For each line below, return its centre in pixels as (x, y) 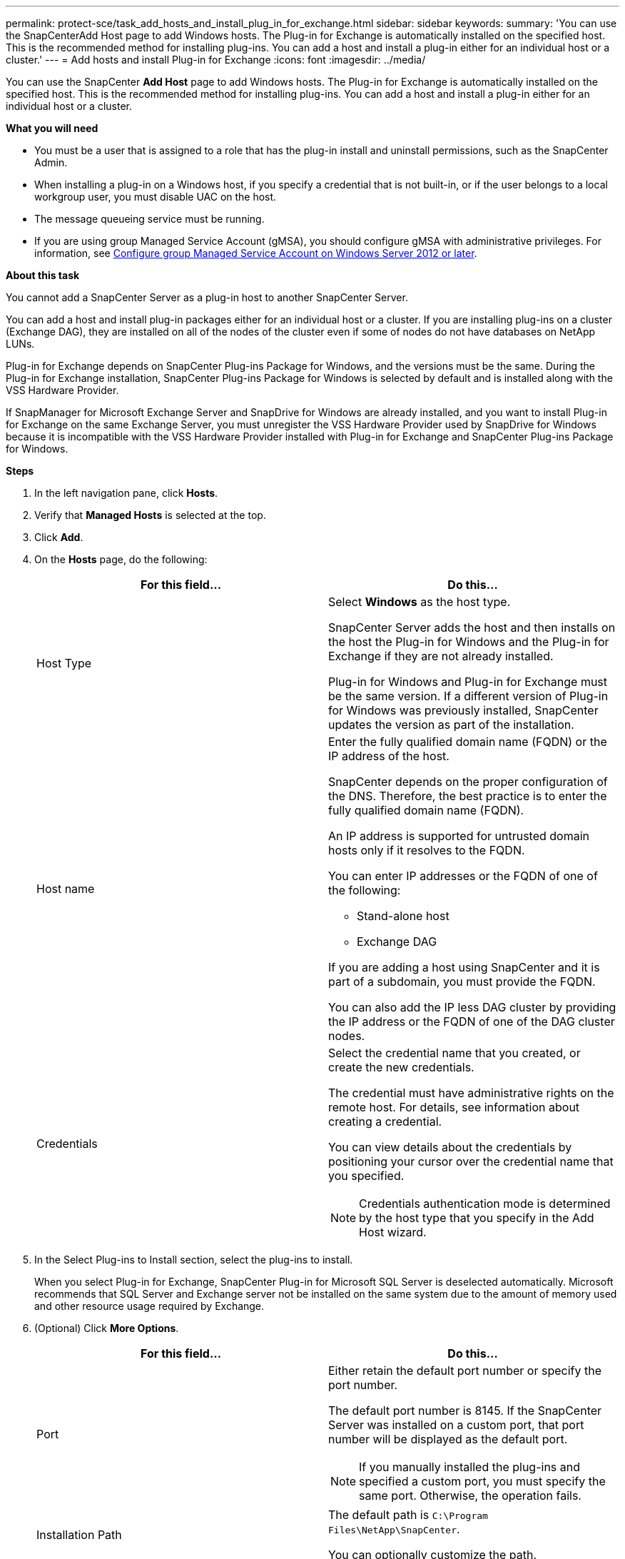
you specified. (366, 1176)
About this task (43, 275)
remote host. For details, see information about (454, 1107)
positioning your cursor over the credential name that (471, 1161)
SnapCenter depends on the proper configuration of (468, 782)
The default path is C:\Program (408, 1515)
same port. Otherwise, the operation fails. (470, 1495)
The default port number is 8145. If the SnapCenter (465, 1411)
